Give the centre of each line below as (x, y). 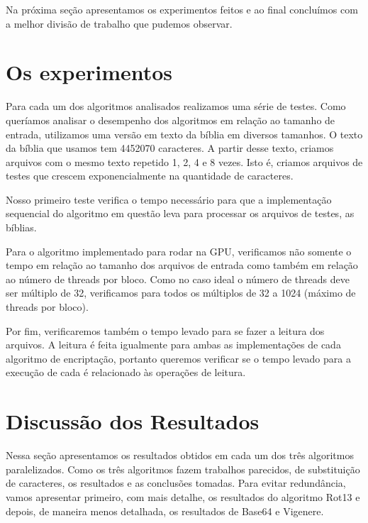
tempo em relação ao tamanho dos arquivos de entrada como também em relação (182, 265)
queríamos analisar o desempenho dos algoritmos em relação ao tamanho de (171, 120)
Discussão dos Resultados (133, 421)
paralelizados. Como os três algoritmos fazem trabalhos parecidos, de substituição (183, 469)
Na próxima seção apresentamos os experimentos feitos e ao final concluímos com (182, 9)
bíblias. (21, 227)
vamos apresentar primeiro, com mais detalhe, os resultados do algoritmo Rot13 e (183, 496)
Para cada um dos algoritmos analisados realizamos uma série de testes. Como (176, 106)
